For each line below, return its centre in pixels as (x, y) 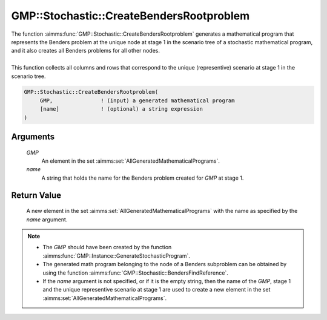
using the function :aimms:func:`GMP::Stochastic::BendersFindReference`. (135, 273)
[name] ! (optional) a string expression (121, 109)
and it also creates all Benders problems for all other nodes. (86, 51)
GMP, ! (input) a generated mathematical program (137, 100)
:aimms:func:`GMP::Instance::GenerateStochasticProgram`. (117, 256)
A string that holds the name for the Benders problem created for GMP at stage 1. (143, 178)
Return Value (36, 195)
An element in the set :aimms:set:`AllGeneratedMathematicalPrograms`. (131, 161)
